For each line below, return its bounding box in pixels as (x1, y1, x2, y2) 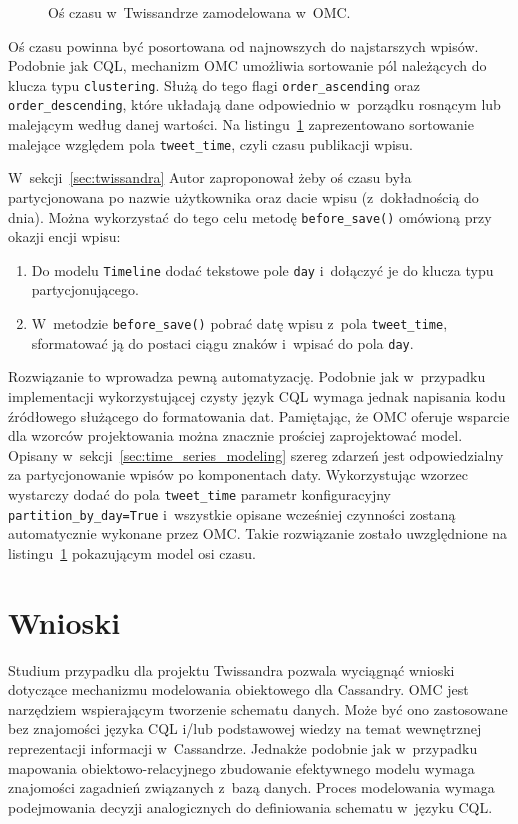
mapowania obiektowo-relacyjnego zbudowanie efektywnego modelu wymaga (8, 757, 475, 778)
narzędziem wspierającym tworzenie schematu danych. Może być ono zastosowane (8, 698, 508, 719)
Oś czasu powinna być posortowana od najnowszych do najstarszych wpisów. (8, 35, 479, 56)
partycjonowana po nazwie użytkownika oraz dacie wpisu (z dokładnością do (8, 186, 479, 207)
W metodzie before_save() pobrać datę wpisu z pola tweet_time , (31, 313, 448, 334)
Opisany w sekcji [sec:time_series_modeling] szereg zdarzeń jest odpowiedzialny (8, 444, 504, 465)
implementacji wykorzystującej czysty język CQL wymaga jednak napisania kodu (8, 385, 506, 406)
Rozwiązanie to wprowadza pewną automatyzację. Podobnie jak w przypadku (8, 366, 486, 387)
